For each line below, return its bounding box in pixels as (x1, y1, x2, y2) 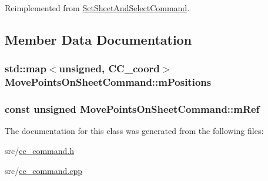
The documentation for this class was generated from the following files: (5, 125, 264, 137)
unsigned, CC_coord (59, 61, 160, 76)
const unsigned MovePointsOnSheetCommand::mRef (5, 102, 260, 116)
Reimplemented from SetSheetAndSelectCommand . (5, 2, 190, 14)
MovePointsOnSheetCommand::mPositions (5, 75, 212, 89)
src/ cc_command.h (5, 144, 74, 156)
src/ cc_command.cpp (5, 164, 82, 176)
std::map (5, 61, 46, 76)
